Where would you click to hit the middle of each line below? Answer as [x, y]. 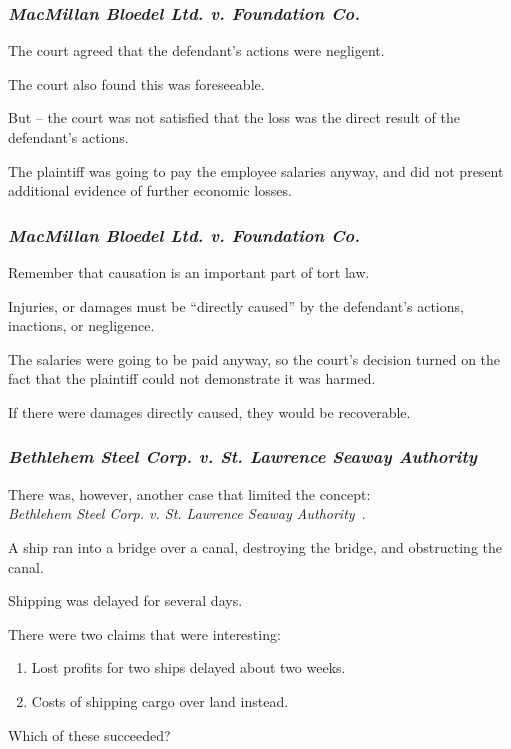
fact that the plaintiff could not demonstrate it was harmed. [192, 378]
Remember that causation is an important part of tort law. [189, 272]
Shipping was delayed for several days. [125, 600]
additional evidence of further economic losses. [150, 190]
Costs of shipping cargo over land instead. [160, 700]
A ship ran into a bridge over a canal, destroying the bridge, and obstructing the [255, 546]
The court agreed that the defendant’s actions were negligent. [196, 50]
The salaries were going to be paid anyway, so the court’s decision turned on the [254, 358]
